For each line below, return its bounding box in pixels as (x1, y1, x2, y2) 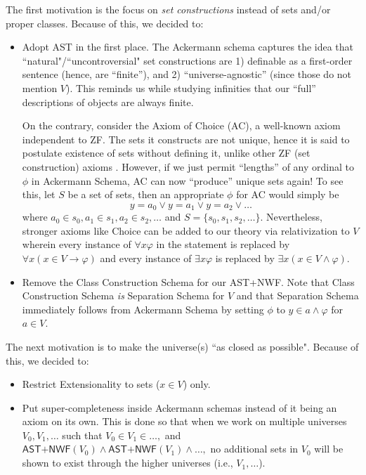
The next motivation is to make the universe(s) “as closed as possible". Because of (6, 339, 359, 353)
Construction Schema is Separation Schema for (22, 288, 225, 303)
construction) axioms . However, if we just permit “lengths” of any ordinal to (22, 159, 354, 174)
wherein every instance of (22, 237, 131, 252)
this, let (22, 187, 55, 202)
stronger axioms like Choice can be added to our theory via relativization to (22, 223, 350, 237)
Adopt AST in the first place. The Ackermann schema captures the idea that (22, 39, 354, 54)
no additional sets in (210, 441, 299, 456)
